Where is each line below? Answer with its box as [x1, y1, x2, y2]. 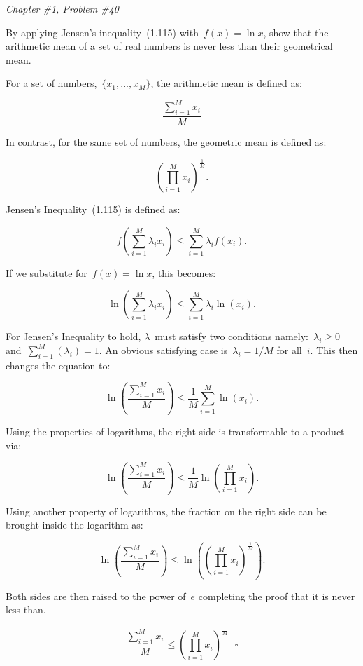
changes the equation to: [6, 358, 111, 372]
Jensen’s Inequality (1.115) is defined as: [6, 202, 180, 217]
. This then [310, 343, 358, 358]
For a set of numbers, [6, 76, 97, 90]
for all [276, 343, 302, 358]
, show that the [263, 25, 329, 39]
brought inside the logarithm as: [6, 517, 143, 532]
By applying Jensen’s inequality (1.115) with [6, 25, 199, 39]
